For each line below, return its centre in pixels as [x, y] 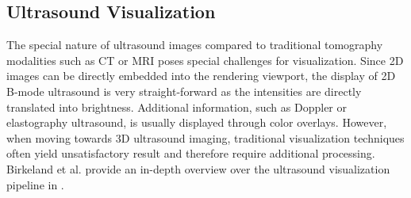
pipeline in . [35, 184]
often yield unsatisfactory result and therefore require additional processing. [191, 153]
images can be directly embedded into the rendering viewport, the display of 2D [201, 76]
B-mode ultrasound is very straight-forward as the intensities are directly [184, 91]
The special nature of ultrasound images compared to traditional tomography [195, 45]
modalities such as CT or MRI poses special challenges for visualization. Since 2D [205, 60]
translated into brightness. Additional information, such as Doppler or [177, 107]
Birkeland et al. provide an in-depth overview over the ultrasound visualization [198, 168]
